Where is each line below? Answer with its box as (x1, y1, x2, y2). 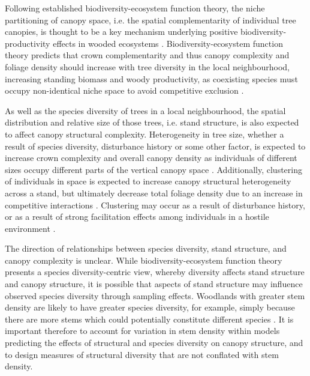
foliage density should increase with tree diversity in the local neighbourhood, (5, 60, 290, 73)
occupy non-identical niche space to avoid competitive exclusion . (5, 84, 244, 97)
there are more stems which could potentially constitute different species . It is (5, 312, 294, 325)
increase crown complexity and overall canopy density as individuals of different (5, 151, 297, 164)
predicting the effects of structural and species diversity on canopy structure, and (5, 336, 303, 349)
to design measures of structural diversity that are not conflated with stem (5, 348, 279, 360)
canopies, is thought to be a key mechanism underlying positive (5, 25, 238, 38)
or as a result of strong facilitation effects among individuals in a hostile (5, 210, 269, 223)
